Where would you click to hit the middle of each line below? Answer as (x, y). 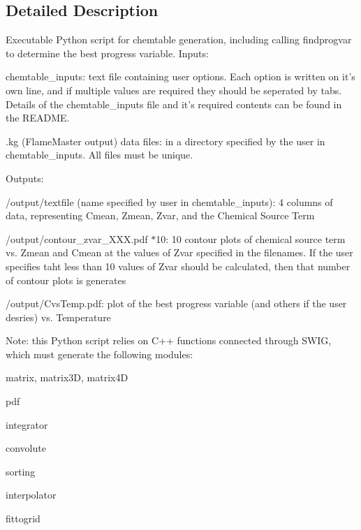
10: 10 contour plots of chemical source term (251, 238)
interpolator (31, 495)
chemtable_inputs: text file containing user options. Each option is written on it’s (180, 76)
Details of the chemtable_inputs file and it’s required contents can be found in (174, 104)
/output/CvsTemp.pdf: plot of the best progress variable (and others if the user (176, 303)
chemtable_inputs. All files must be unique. (100, 155)
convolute (26, 448)
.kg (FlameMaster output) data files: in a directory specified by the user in (165, 141)
